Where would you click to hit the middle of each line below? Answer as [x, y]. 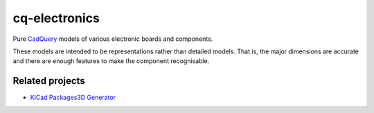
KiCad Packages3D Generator [73, 98]
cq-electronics [56, 18]
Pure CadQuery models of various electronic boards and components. [113, 39]
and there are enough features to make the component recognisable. [111, 61]
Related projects [49, 81]
